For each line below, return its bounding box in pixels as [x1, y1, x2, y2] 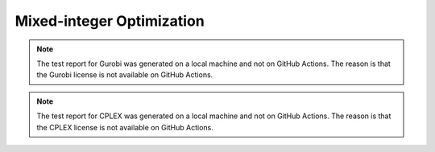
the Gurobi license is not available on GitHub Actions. [36, 70, 213, 80]
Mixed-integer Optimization [14, 12, 205, 30]
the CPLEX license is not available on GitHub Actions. [36, 122, 213, 132]
